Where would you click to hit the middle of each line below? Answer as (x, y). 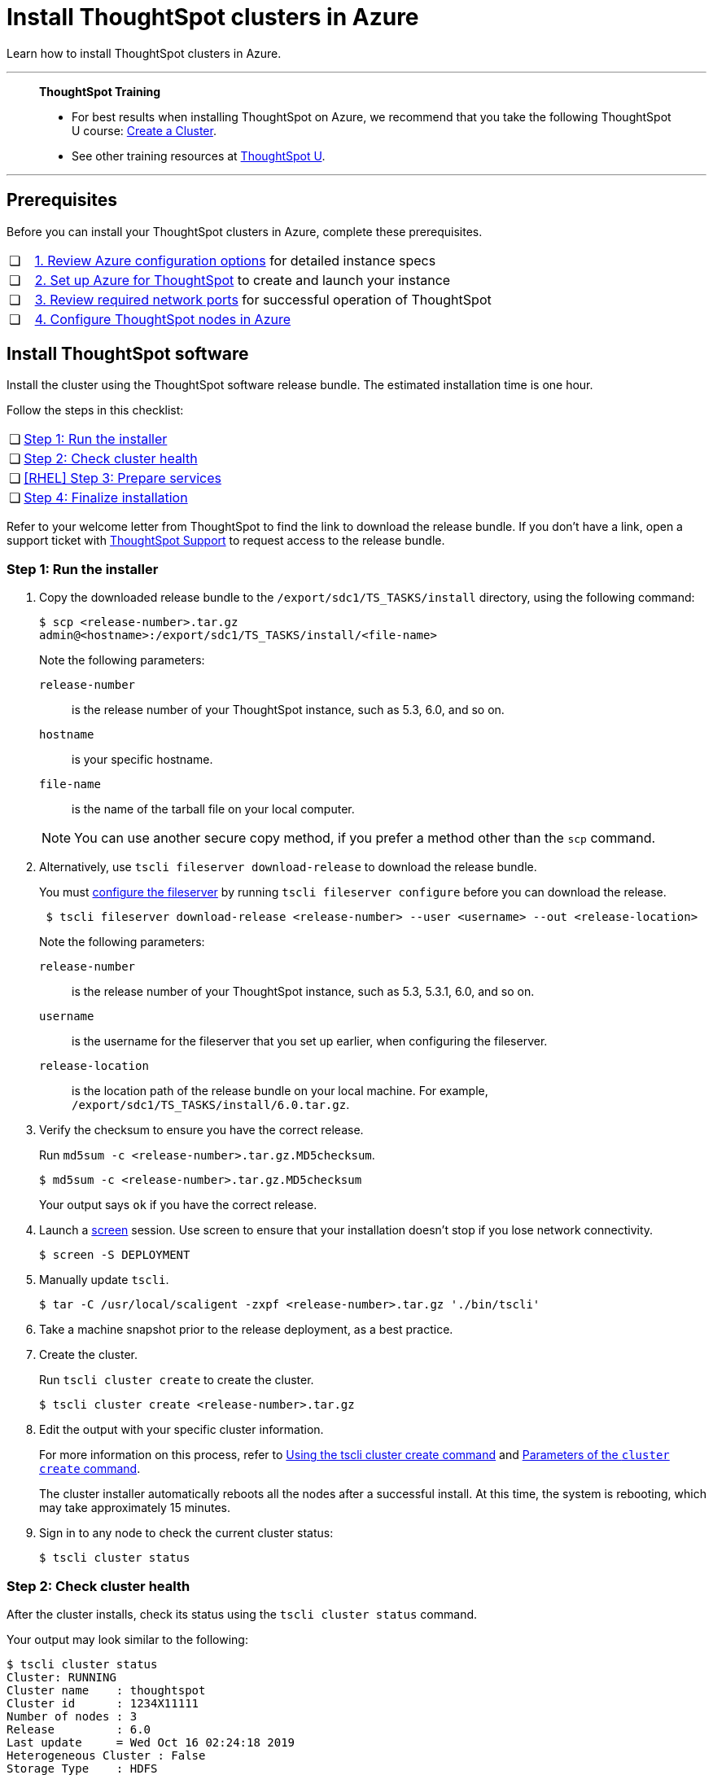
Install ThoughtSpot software (128, 354)
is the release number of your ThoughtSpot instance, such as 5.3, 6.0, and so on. (288, 710)
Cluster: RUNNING (61, 1677)
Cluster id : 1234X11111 (103, 1703)
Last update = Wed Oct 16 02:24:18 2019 (151, 1742)
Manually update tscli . (104, 1280)
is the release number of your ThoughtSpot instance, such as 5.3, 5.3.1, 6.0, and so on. (303, 992)
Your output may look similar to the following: (127, 1639)
